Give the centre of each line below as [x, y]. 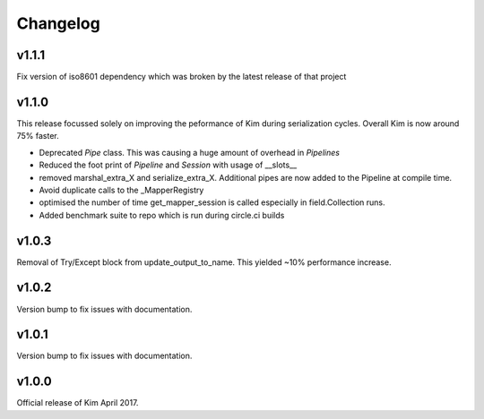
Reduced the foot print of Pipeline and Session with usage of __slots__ [168, 165]
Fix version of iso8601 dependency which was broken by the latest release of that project [181, 77]
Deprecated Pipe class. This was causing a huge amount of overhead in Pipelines [190, 152]
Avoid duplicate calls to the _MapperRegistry [121, 190]
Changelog [58, 23]
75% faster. [38, 136]
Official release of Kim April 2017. [78, 403]
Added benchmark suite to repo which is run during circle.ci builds [162, 215]
